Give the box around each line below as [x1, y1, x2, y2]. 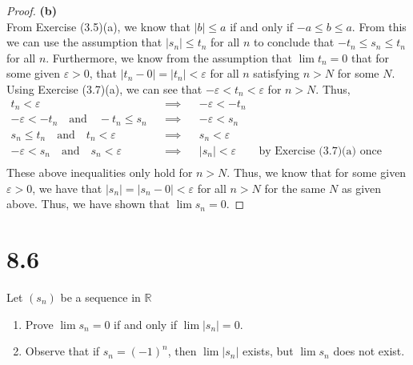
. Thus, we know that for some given [227, 164, 407, 181]
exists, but [243, 343, 294, 359]
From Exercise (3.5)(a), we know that [6, 18, 190, 34]
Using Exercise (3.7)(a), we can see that [6, 80, 202, 97]
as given [342, 179, 382, 196]
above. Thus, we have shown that [6, 195, 170, 212]
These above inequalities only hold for [6, 164, 193, 181]
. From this [351, 18, 407, 34]
